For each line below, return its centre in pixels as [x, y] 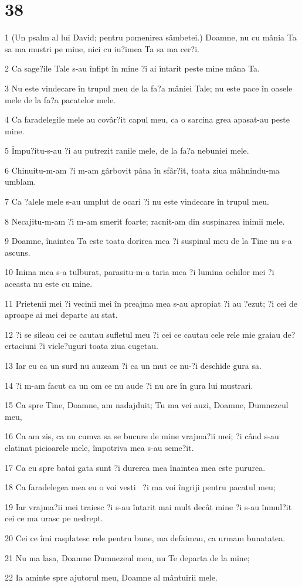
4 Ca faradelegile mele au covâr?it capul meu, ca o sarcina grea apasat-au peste [147, 119]
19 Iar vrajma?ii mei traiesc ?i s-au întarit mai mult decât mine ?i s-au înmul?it [148, 506]
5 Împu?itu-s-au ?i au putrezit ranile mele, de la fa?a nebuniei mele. [127, 150]
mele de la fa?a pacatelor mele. [60, 99]
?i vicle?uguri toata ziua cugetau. [99, 346]
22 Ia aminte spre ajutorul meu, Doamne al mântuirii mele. [111, 577]
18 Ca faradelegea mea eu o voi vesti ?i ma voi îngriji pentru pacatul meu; [140, 487]
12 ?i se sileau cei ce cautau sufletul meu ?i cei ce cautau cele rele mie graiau [142, 334]
